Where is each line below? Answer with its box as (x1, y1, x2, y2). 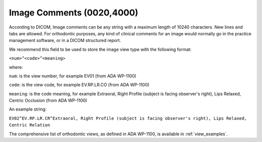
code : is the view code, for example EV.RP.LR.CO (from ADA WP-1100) (9, 82, 150, 88)
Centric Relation (9, 122, 50, 128)
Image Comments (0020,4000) (9, 7, 138, 18)
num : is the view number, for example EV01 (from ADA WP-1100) (9, 73, 137, 79)
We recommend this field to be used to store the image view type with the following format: (9, 46, 192, 52)
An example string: (9, 106, 47, 112)
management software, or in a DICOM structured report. (9, 38, 121, 43)
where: (9, 64, 23, 70)
